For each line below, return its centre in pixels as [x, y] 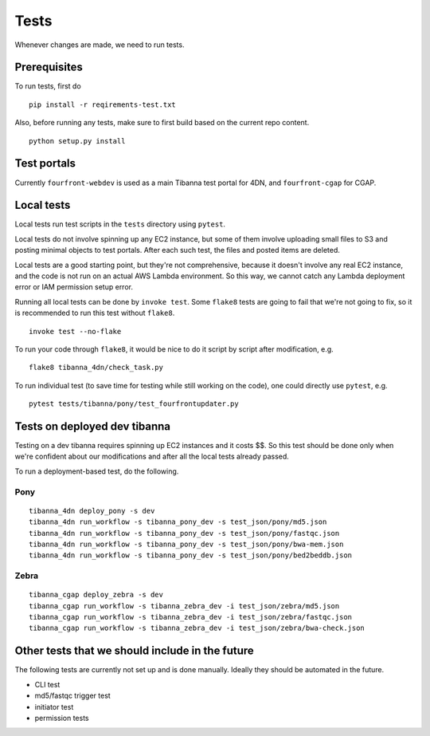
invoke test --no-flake [75, 331]
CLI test [47, 684]
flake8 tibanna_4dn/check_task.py [96, 368]
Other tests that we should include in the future [134, 651]
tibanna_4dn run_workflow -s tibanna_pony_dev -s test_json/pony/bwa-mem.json [186, 544]
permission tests [62, 718]
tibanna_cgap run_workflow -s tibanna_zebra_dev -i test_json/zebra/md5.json [184, 606]
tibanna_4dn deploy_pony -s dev [92, 511]
